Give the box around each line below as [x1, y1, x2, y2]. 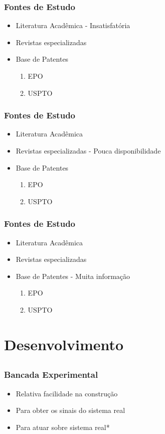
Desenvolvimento [4, 334, 124, 354]
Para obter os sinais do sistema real [16, 405, 125, 415]
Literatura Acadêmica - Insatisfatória [16, 20, 130, 31]
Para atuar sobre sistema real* [16, 421, 110, 432]
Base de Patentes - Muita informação [16, 270, 130, 281]
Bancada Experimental [4, 368, 98, 381]
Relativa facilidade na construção [16, 388, 118, 398]
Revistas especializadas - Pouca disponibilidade [16, 146, 161, 156]
